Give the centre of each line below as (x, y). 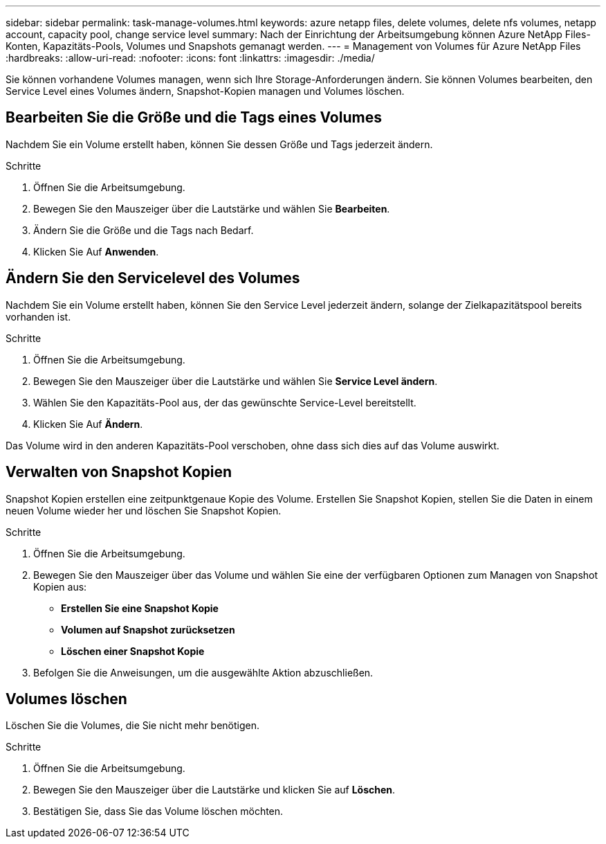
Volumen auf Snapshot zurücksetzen (148, 629)
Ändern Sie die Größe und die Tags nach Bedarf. (144, 230)
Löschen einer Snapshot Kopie (133, 651)
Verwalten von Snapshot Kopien (119, 472)
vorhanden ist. (38, 316)
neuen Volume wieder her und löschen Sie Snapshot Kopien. (144, 510)
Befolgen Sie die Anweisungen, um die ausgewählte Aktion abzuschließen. (203, 672)
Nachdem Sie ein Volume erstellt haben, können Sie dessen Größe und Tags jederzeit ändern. (219, 144)
